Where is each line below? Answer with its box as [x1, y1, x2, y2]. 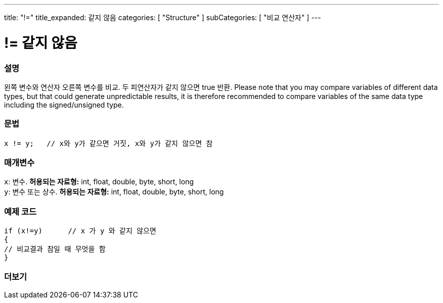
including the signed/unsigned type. [4, 100, 124, 109]
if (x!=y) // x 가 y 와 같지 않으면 [4, 227, 156, 235]
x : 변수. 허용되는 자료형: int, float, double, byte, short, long [4, 177, 194, 186]
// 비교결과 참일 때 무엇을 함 [4, 245, 106, 254]
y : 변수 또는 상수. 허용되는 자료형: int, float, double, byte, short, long [4, 187, 224, 196]
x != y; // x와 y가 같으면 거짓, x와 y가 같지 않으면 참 [4, 139, 213, 147]
